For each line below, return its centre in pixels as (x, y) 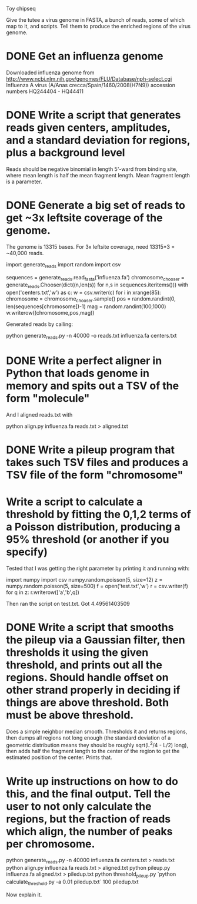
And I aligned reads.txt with (39, 414)
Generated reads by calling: (40, 324)
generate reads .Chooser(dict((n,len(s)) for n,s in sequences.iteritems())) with (97, 286)
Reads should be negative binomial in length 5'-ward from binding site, (92, 169)
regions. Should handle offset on (87, 678)
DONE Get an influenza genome (85, 56)
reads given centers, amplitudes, (88, 128)
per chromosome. (51, 844)
